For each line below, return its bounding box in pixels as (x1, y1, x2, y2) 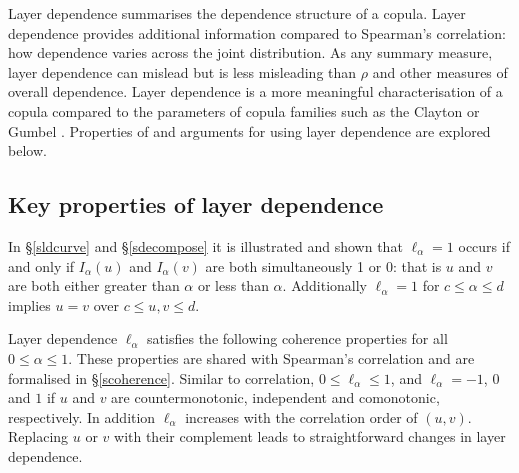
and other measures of (372, 61, 508, 82)
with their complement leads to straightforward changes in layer (114, 426, 506, 447)
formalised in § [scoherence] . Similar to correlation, (8, 367, 315, 388)
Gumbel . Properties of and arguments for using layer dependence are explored (8, 120, 491, 141)
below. (8, 140, 47, 161)
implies (8, 294, 51, 315)
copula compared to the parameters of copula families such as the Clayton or (8, 100, 480, 121)
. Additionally (282, 275, 367, 296)
